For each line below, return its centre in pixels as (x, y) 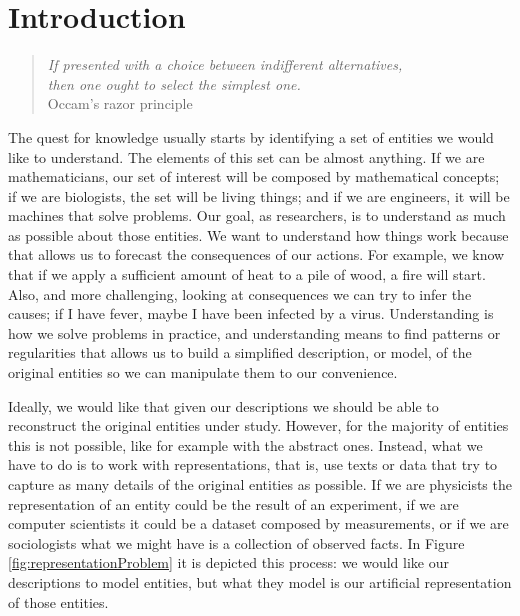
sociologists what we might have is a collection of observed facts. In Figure (236, 542)
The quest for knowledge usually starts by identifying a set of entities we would (251, 136)
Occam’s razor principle (120, 103)
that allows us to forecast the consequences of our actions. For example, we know (256, 254)
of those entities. (58, 601)
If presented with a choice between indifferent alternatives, (225, 64)
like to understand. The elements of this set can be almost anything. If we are (246, 156)
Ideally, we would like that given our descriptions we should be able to (223, 405)
